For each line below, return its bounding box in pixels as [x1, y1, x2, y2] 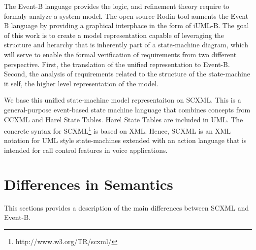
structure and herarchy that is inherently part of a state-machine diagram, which [4, 39, 248, 50]
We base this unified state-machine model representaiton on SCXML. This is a [4, 95, 241, 105]
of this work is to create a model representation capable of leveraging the [4, 30, 224, 40]
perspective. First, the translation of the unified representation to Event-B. [4, 59, 230, 69]
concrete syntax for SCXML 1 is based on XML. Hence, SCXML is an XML [4, 124, 231, 136]
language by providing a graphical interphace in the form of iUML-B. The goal [11, 20, 249, 31]
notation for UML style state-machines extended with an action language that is [4, 135, 247, 145]
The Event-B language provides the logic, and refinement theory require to [4, 1, 229, 11]
